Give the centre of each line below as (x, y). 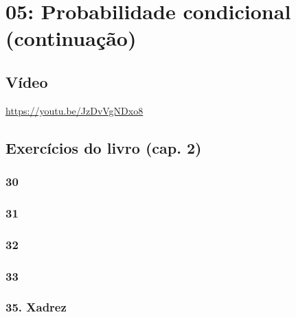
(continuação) (71, 38)
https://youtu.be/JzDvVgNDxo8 (75, 110)
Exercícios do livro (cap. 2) (104, 147)
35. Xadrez (36, 307)
